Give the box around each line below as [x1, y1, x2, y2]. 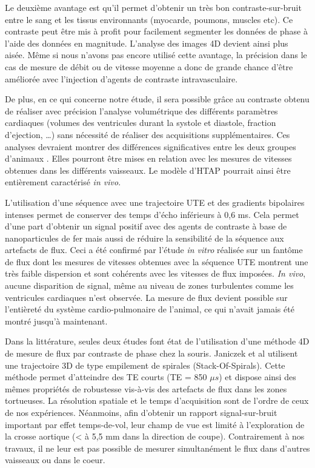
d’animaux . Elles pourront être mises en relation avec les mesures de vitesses [5, 152, 292, 165]
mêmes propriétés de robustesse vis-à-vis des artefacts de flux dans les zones [5, 382, 287, 395]
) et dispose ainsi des [219, 371, 296, 383]
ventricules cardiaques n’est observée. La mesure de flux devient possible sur [5, 291, 288, 303]
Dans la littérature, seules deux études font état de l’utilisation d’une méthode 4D [5, 335, 310, 348]
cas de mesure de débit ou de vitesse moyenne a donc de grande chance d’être [5, 60, 293, 73]
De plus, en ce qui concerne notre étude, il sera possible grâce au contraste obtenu [5, 93, 310, 105]
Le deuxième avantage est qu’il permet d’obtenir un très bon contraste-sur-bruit [5, 1, 302, 13]
